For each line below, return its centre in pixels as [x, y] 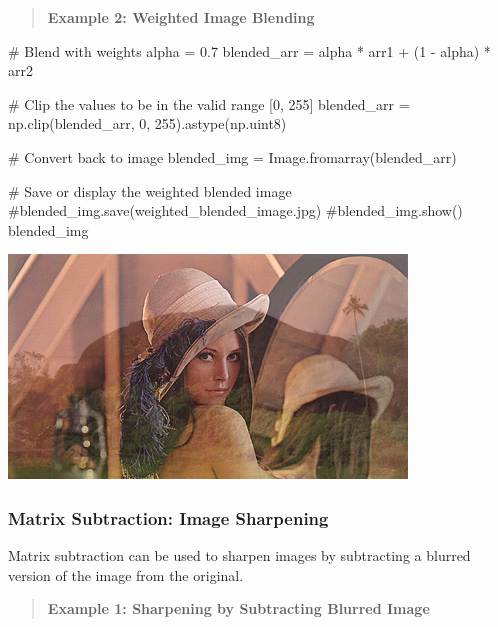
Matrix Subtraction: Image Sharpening [168, 517]
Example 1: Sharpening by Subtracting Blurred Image [238, 608]
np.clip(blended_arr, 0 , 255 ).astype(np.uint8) [147, 123]
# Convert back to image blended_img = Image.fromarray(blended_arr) [232, 156]
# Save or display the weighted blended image [150, 190]
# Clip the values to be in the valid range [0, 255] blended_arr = [209, 103]
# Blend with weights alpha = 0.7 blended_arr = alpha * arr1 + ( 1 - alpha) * [249, 50]
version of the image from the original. [126, 574]
